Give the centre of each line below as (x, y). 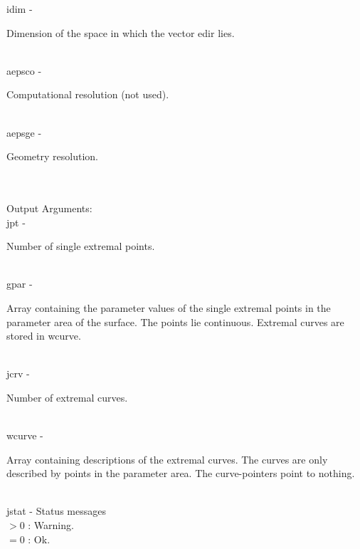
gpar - (20, 284)
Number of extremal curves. (67, 397)
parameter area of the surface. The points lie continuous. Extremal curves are (175, 321)
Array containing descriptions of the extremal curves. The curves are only (167, 459)
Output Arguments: (49, 208)
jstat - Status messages (56, 511)
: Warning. (51, 525)
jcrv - (18, 373)
